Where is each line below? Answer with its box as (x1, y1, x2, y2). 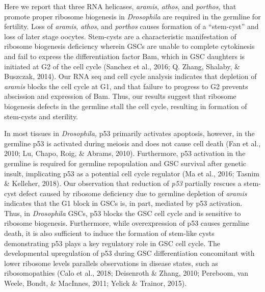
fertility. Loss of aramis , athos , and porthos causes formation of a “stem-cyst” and (4, 21, 259, 32)
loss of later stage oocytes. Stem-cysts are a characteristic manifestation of (4, 31, 236, 41)
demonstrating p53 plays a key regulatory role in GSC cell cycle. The (4, 237, 220, 248)
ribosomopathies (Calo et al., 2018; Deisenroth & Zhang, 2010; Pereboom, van (4, 268, 249, 278)
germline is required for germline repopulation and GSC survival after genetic (4, 157, 247, 168)
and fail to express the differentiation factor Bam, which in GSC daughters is (4, 50, 245, 61)
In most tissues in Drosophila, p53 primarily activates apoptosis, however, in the (4, 128, 255, 139)
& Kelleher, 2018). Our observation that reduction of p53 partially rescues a (4, 178, 242, 189)
